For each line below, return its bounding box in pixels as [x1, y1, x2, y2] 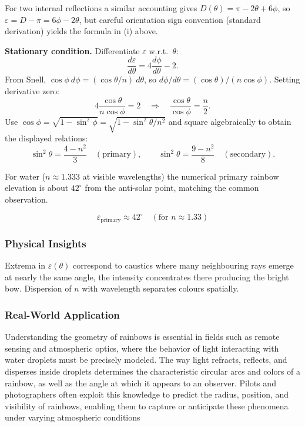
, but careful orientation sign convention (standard [79, 13, 261, 25]
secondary [230, 150, 266, 159]
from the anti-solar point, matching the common [85, 181, 259, 194]
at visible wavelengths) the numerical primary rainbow [82, 170, 279, 182]
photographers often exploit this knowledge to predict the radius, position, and [5, 388, 289, 400]
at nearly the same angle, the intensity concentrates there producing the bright [5, 270, 289, 283]
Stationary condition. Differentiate [5, 44, 140, 57]
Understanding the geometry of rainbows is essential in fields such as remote [5, 330, 280, 343]
